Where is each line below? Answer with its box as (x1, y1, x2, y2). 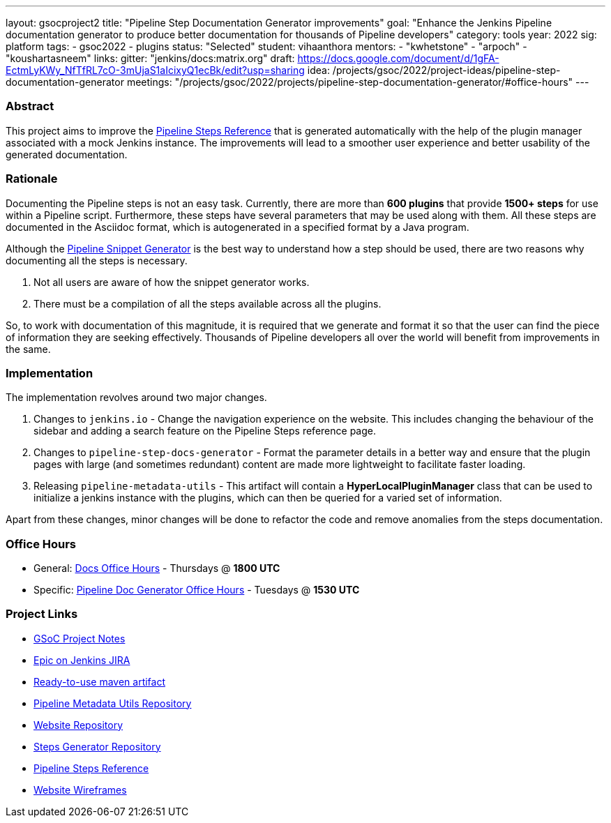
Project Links (6, 607, 78, 621)
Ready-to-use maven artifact (33, 675, 166, 688)
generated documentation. (6, 148, 128, 160)
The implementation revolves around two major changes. (6, 391, 267, 404)
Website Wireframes (33, 783, 127, 796)
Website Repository (33, 718, 123, 731)
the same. (6, 342, 51, 355)
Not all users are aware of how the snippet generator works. (33, 275, 310, 288)
